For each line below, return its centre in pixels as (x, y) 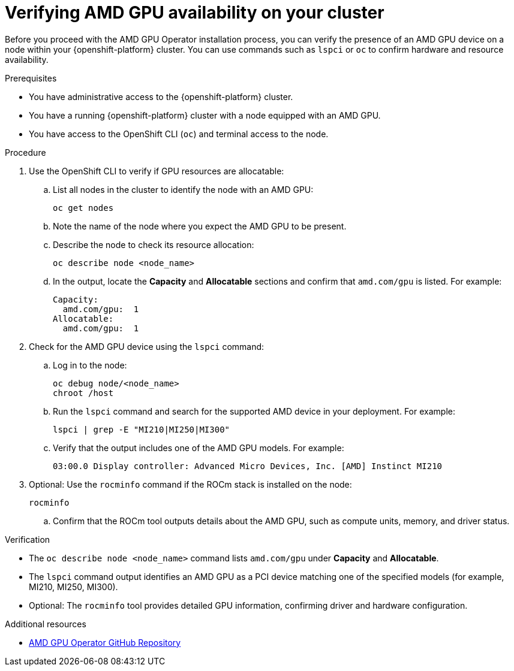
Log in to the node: (90, 365)
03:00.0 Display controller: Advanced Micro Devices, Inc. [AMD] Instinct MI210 (248, 466)
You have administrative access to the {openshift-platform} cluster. (161, 96)
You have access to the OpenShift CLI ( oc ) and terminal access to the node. (179, 134)
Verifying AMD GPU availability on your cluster (195, 13)
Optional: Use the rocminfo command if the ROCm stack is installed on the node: (190, 484)
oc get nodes (83, 208)
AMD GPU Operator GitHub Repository (105, 642)
